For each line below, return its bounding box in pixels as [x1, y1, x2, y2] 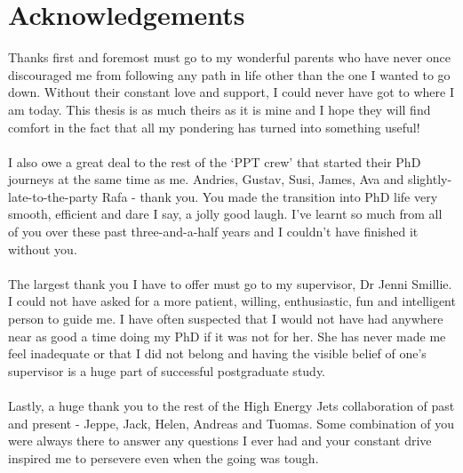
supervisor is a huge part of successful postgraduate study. [8, 361, 326, 380]
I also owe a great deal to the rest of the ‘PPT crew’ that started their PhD [8, 152, 421, 171]
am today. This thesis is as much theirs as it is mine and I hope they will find [8, 100, 431, 118]
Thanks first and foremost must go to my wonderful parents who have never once [8, 48, 451, 67]
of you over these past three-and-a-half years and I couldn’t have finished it [8, 222, 419, 241]
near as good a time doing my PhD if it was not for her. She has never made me [8, 326, 446, 345]
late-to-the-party [8, 187, 99, 205]
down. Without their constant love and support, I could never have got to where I [8, 83, 454, 101]
